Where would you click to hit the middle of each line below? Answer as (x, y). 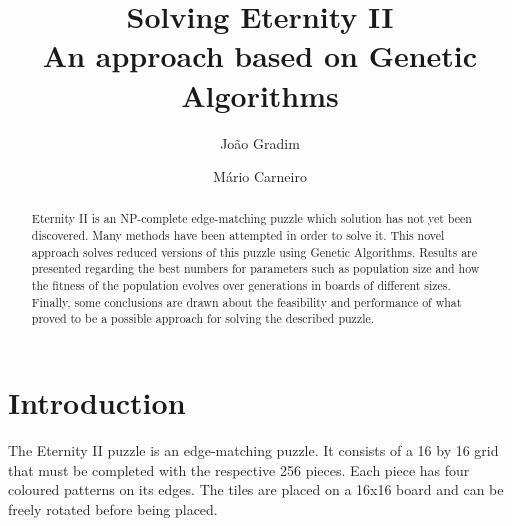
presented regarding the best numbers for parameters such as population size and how (255, 268)
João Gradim (260, 142)
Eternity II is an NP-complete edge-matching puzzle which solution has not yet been (251, 218)
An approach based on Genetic (260, 55)
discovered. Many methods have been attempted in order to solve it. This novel (238, 235)
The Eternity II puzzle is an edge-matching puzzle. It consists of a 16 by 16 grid (253, 450)
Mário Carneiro (260, 176)
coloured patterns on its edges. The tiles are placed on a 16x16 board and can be (256, 489)
